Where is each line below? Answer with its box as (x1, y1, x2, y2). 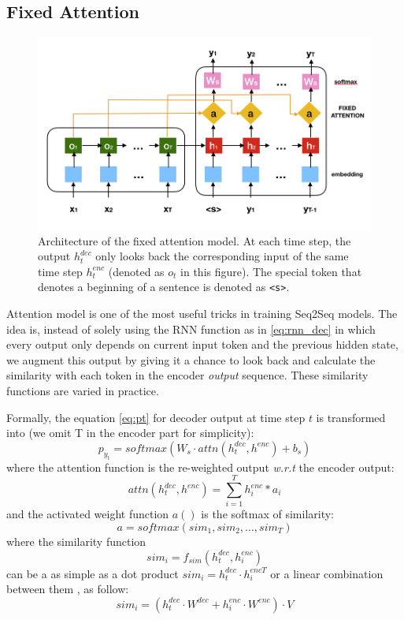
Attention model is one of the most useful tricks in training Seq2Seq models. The (6, 305, 398, 322)
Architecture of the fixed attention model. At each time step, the (38, 232, 351, 248)
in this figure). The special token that (180, 263, 362, 279)
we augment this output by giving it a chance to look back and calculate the (6, 351, 376, 368)
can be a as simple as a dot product (6, 565, 179, 581)
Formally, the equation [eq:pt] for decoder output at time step (6, 409, 306, 425)
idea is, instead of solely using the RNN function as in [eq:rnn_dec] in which (6, 320, 376, 337)
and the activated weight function (6, 506, 169, 522)
